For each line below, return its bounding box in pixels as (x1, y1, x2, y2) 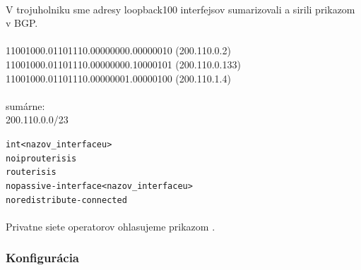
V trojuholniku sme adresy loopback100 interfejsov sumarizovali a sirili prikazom (6, 1, 355, 16)
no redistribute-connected (6, 195, 127, 205)
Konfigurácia (6, 249, 80, 266)
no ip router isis (6, 153, 77, 164)
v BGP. (6, 16, 38, 30)
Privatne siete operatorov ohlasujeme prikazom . (6, 219, 215, 233)
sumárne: (6, 98, 45, 113)
